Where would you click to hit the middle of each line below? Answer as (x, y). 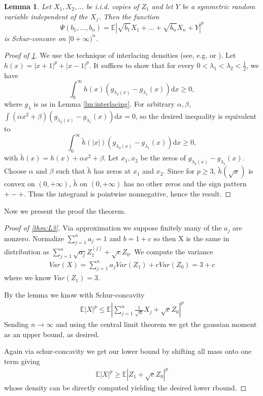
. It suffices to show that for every (142, 65)
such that (71, 171)
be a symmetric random (219, 6)
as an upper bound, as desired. (52, 334)
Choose (15, 171)
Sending (17, 324)
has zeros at (112, 171)
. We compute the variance (171, 252)
